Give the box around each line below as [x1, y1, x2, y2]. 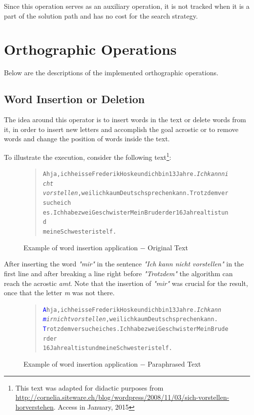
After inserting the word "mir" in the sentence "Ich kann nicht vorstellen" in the [4, 259, 244, 269]
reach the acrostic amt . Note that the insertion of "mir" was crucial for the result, [4, 278, 248, 288]
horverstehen [15, 401, 54, 412]
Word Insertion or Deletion [4, 91, 145, 107]
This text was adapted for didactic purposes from [15, 382, 164, 393]
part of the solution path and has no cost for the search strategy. [4, 10, 198, 21]
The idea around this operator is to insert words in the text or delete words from [4, 114, 246, 125]
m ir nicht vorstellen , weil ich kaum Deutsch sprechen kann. [42, 316, 218, 323]
